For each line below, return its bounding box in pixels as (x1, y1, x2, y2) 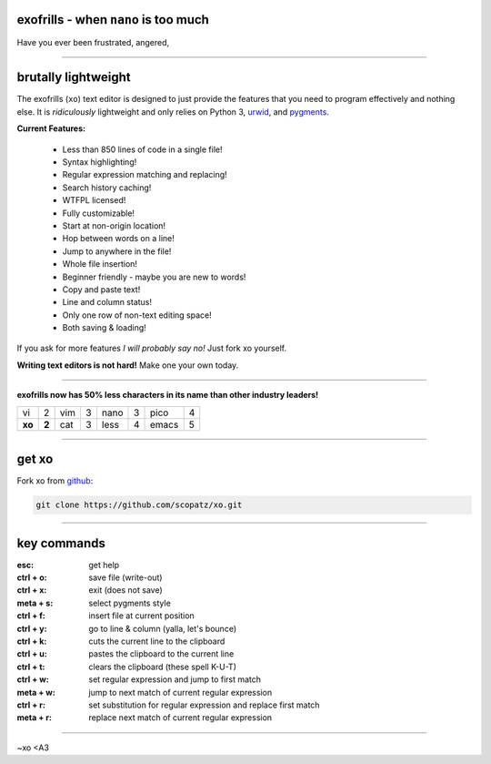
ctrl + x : (16, 585, 47, 596)
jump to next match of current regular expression (88, 687, 273, 698)
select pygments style (88, 597, 172, 608)
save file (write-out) (88, 572, 163, 583)
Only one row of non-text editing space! (62, 310, 213, 321)
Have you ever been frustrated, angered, (16, 36, 170, 47)
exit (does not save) (88, 585, 163, 596)
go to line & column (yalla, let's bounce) (88, 623, 236, 634)
